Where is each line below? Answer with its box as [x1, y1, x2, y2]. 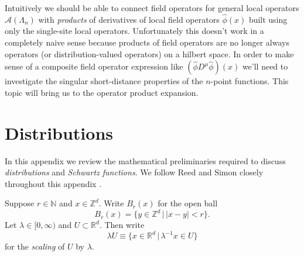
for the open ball [158, 197, 218, 209]
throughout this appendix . [5, 177, 102, 189]
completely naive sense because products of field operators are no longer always [5, 36, 289, 48]
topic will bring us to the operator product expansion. [5, 86, 199, 98]
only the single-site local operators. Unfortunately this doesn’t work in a [5, 25, 264, 37]
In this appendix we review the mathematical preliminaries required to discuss [5, 154, 286, 167]
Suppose [5, 197, 35, 209]
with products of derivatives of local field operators [38, 13, 220, 25]
